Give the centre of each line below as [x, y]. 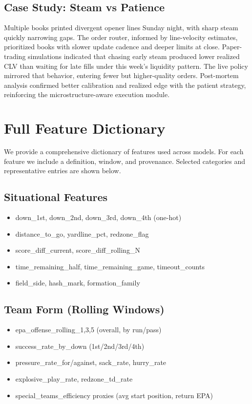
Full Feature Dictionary [85, 128]
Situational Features [56, 197]
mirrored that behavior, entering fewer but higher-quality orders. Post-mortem [121, 75]
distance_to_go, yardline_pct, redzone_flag [82, 233]
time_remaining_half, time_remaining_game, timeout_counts [110, 266]
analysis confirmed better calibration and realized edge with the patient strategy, [125, 85]
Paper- [232, 47]
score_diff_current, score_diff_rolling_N [78, 250]
